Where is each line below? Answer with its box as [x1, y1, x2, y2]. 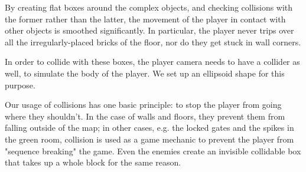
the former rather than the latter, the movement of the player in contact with [5, 12, 286, 25]
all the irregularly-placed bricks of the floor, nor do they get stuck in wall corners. [5, 35, 301, 48]
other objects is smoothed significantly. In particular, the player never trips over [5, 24, 294, 37]
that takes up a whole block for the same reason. [5, 156, 181, 168]
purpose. [5, 78, 35, 91]
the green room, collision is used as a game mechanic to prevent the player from [5, 133, 294, 145]
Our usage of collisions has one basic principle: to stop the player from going [5, 98, 282, 111]
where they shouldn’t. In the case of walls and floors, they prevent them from [5, 110, 285, 122]
